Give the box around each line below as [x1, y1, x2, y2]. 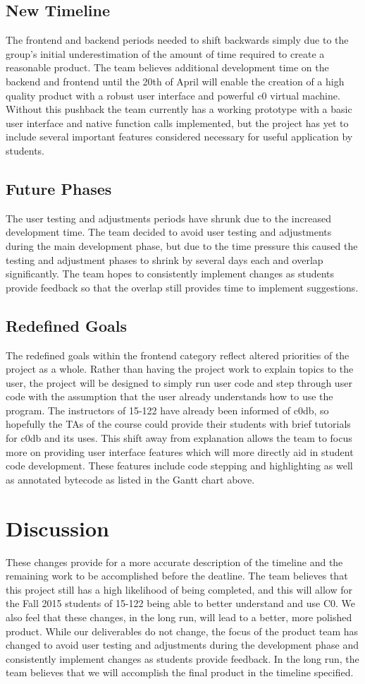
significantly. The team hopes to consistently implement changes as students [6, 266, 335, 281]
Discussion [6, 513, 109, 542]
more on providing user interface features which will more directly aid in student [6, 444, 354, 459]
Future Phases [6, 177, 112, 199]
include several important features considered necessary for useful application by [6, 129, 353, 144]
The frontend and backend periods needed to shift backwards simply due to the [6, 32, 349, 47]
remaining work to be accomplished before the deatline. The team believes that [6, 568, 348, 583]
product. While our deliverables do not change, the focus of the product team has [6, 623, 359, 638]
